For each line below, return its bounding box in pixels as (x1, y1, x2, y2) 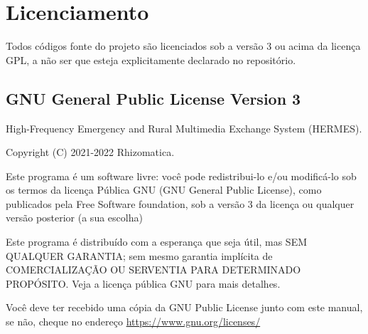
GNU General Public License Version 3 (6, 87, 301, 109)
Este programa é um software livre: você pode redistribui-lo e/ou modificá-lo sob (6, 168, 357, 183)
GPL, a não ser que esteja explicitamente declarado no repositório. (6, 52, 296, 67)
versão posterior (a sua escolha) (6, 210, 143, 225)
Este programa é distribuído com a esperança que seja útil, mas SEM (6, 234, 308, 249)
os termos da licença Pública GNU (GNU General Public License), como (6, 182, 322, 197)
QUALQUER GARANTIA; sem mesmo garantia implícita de (6, 248, 273, 263)
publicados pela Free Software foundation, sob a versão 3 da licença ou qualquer (6, 196, 355, 211)
